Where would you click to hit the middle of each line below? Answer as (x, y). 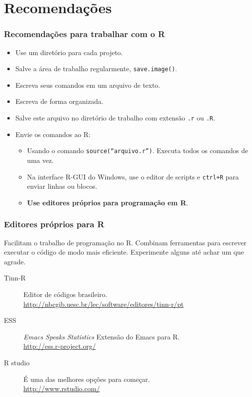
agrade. (15, 261)
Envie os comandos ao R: (53, 134)
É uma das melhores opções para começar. (87, 379)
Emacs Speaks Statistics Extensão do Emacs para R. (102, 336)
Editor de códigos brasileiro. (65, 294)
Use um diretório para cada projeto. (69, 52)
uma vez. (40, 160)
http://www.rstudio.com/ (62, 388)
